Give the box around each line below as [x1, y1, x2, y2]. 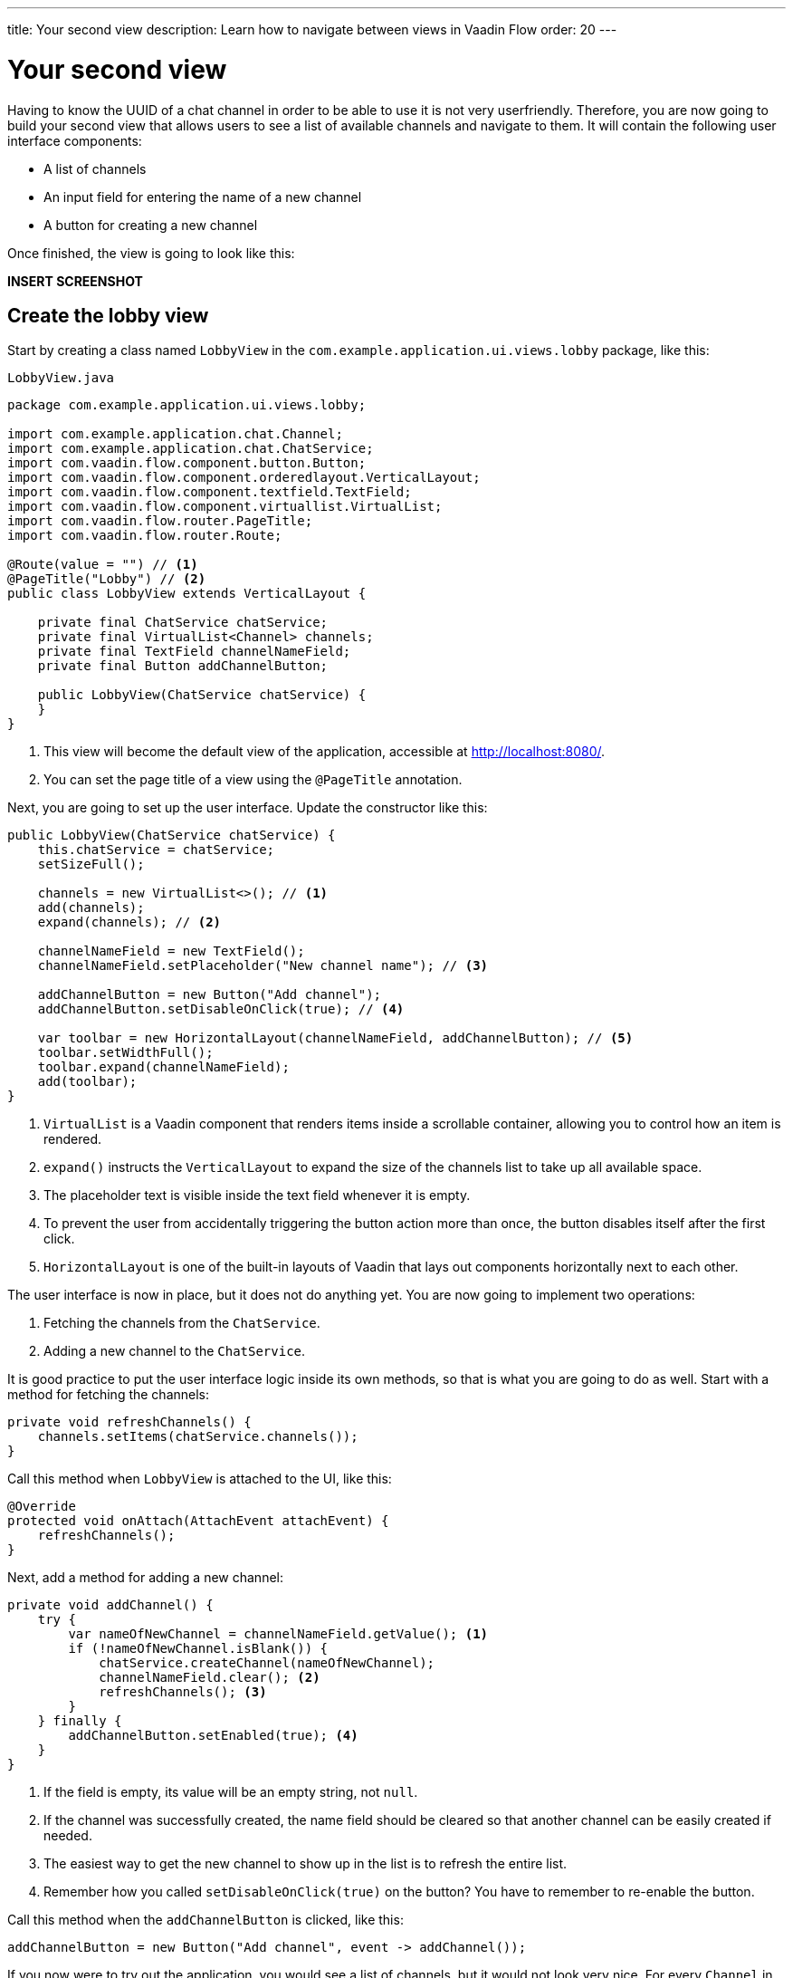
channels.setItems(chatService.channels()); [37, 1429, 358, 1445]
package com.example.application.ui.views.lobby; [7, 398, 367, 413]
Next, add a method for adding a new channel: [7, 1570, 283, 1586]
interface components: [7, 132, 142, 149]
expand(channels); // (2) [37, 915, 222, 930]
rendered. [43, 1131, 102, 1147]
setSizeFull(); [37, 857, 145, 872]
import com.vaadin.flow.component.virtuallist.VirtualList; [7, 499, 443, 514]
